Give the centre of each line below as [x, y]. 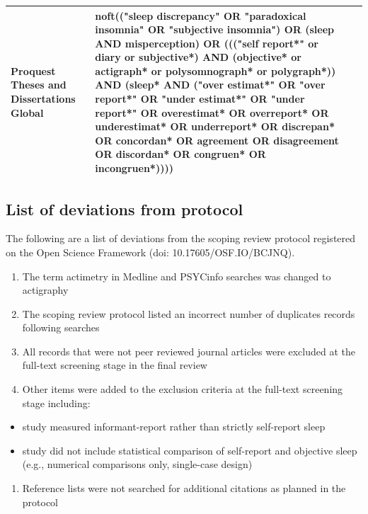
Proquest [33, 70]
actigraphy [45, 290]
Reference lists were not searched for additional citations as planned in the [184, 488]
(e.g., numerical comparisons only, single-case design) [137, 464]
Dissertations [43, 99]
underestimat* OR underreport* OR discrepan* [215, 126]
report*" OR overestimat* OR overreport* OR [212, 112]
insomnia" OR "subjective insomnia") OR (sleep [214, 29]
